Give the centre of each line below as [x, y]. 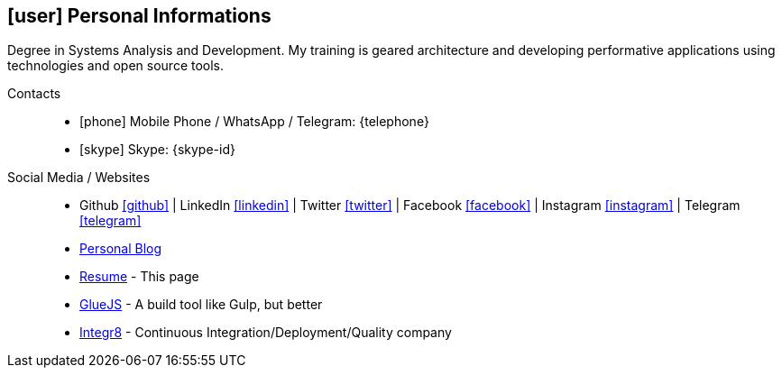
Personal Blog [121, 249]
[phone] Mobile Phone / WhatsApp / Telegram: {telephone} [254, 122]
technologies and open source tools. [116, 66]
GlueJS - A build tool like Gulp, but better [201, 305]
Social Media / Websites [79, 178]
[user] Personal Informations [139, 16]
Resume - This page [139, 277]
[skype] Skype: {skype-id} [157, 150]
